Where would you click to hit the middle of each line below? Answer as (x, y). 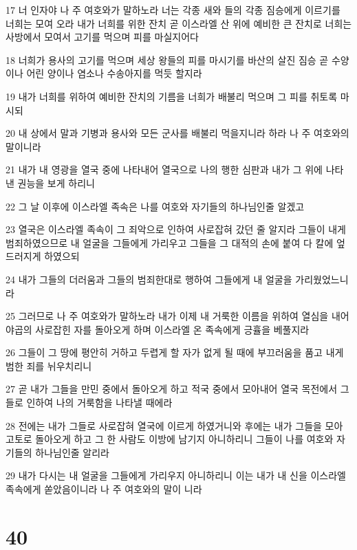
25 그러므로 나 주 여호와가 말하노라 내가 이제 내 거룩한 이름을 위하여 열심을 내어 (177, 316)
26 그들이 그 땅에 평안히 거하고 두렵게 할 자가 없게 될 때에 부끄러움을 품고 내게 (175, 352)
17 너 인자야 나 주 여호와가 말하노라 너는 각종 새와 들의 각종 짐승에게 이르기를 (173, 10)
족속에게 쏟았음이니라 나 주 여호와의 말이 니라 (104, 489)
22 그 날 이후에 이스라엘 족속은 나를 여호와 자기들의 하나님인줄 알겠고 (155, 206)
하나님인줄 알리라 (73, 452)
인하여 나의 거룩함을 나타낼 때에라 (99, 403)
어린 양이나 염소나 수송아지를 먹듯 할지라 (114, 73)
